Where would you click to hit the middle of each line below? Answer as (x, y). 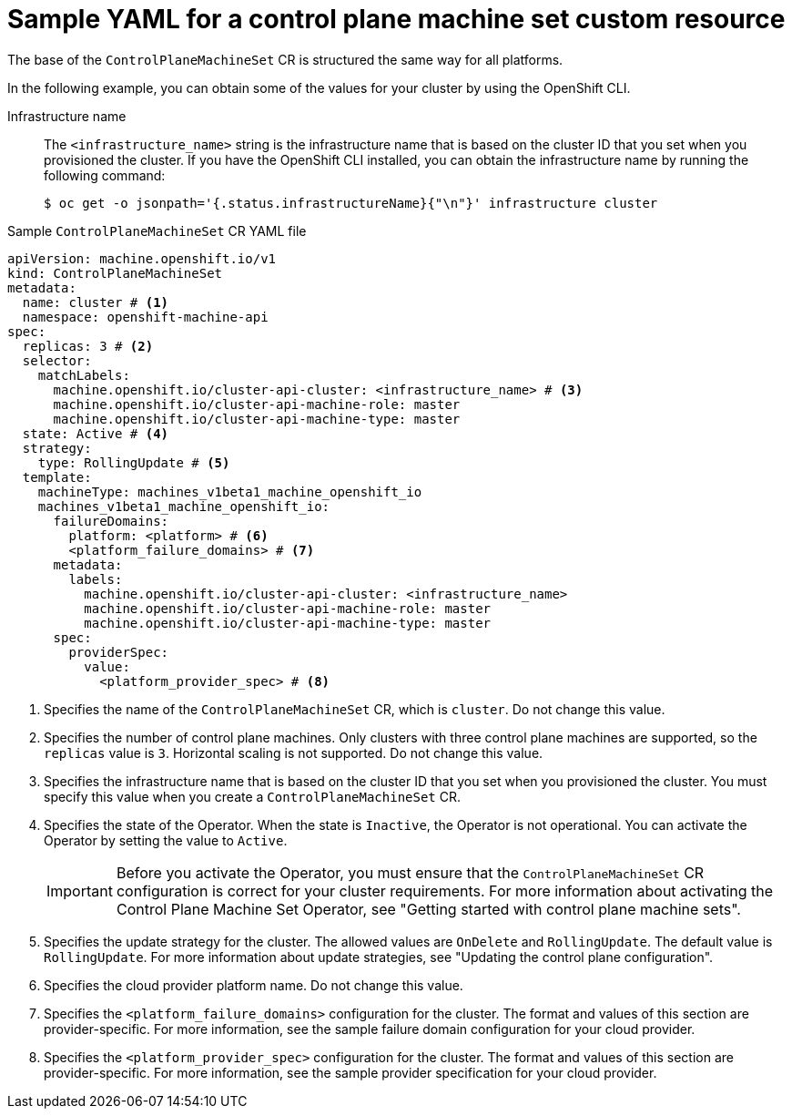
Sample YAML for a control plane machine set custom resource (396, 19)
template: (57, 477)
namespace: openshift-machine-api (145, 317)
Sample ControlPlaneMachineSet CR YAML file (157, 230)
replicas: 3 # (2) (88, 346)
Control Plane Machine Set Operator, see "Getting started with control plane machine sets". (428, 909)
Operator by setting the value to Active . (166, 840)
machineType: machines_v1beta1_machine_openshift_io (230, 491)
